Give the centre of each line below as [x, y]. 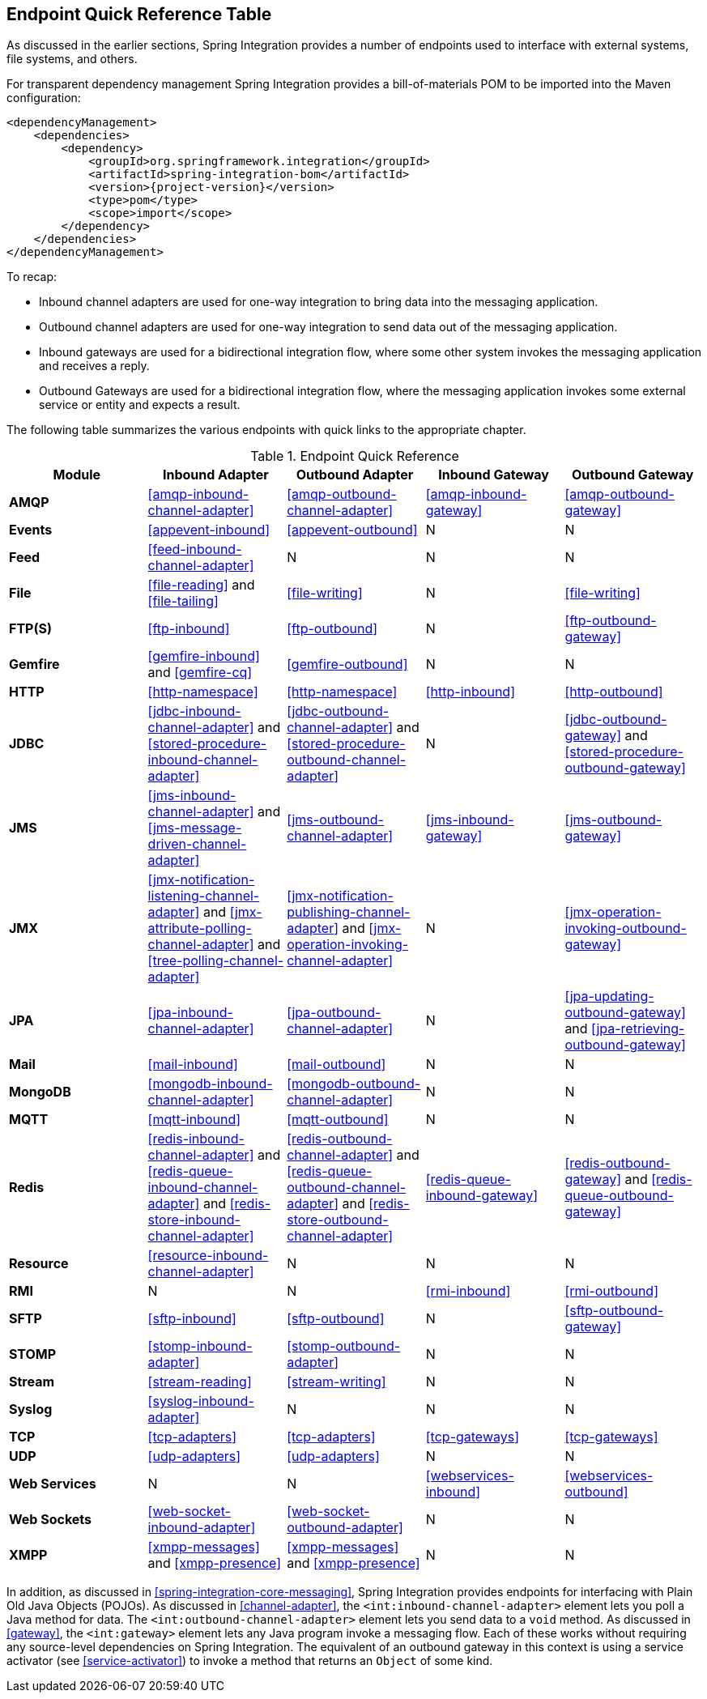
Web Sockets [51, 1520]
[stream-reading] [200, 1382]
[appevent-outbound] [352, 530]
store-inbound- [194, 1220]
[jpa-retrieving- [638, 1029]
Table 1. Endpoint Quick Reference [355, 456]
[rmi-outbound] [611, 1291]
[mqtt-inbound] [194, 1120]
